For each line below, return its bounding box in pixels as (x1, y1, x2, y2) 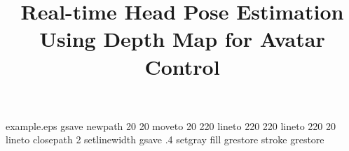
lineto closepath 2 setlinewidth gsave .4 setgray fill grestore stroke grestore (6, 132, 324, 147)
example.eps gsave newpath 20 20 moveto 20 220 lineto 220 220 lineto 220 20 (6, 118, 336, 133)
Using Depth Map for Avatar (39, 24, 325, 53)
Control (144, 52, 220, 80)
